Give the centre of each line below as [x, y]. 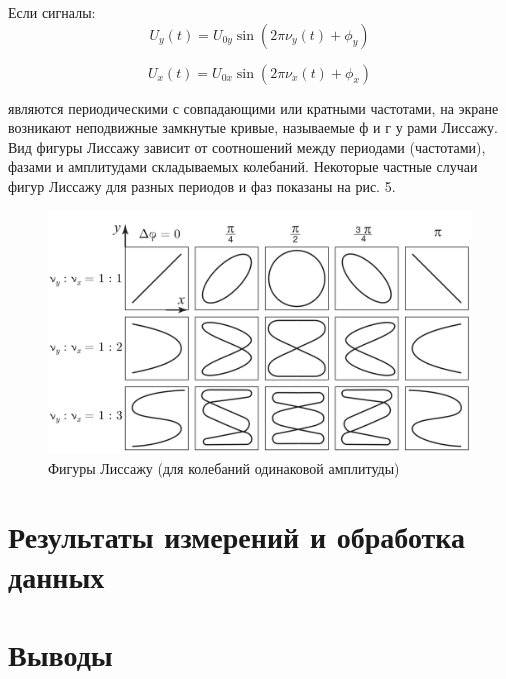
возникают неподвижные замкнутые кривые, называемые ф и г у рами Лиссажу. [253, 127]
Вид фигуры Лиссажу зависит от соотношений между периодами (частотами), [247, 146]
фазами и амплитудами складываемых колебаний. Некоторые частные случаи [243, 166]
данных [56, 575]
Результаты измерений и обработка [237, 536]
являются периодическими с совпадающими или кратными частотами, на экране [253, 107]
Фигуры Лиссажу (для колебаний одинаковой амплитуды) [224, 467]
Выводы [60, 653]
